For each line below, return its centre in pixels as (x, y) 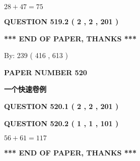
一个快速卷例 (25, 89)
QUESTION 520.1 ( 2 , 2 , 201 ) (61, 106)
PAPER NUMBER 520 (46, 72)
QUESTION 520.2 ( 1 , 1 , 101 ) (61, 123)
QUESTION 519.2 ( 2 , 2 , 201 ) (61, 21)
